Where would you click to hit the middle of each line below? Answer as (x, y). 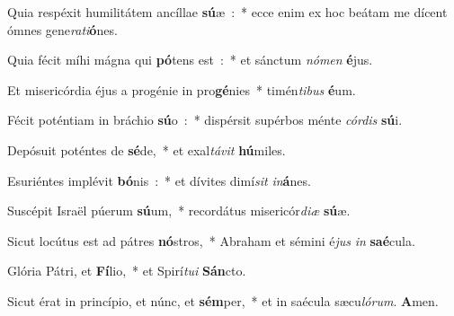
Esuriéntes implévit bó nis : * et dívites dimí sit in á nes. (159, 180)
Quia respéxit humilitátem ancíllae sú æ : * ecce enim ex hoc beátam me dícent (227, 12)
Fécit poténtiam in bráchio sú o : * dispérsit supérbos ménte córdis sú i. (205, 120)
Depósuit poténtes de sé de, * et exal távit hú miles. (147, 149)
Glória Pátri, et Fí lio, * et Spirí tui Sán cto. (127, 271)
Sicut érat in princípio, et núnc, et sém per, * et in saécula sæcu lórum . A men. (223, 300)
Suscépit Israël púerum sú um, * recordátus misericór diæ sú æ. (179, 211)
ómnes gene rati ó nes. (62, 29)
